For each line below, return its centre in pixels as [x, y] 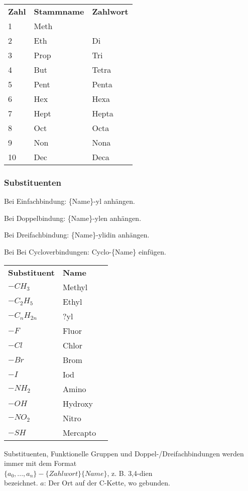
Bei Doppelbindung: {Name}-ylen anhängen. [73, 218]
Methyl [75, 287]
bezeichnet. [21, 483]
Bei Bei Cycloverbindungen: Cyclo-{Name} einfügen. [85, 252]
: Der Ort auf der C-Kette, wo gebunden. [107, 483]
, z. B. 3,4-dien [130, 473]
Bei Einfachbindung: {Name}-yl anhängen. [70, 201]
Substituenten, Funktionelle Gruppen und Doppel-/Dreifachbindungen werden [124, 453]
